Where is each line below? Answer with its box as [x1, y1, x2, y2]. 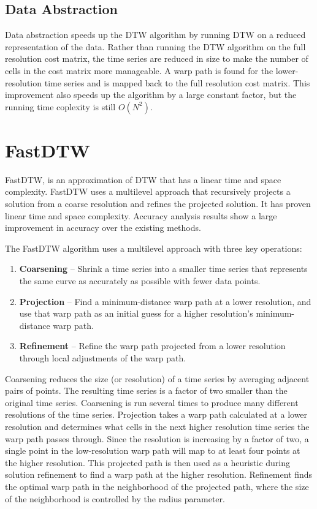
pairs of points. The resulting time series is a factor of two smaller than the [5, 384, 288, 397]
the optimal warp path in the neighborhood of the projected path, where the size [5, 480, 309, 492]
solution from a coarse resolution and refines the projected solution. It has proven [5, 197, 311, 210]
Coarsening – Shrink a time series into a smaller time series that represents [19, 262, 308, 275]
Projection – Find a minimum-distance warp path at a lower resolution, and [19, 295, 311, 307]
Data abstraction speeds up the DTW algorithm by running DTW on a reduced [5, 28, 306, 41]
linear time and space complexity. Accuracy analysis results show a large [5, 209, 277, 222]
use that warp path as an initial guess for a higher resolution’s [19, 307, 253, 320]
